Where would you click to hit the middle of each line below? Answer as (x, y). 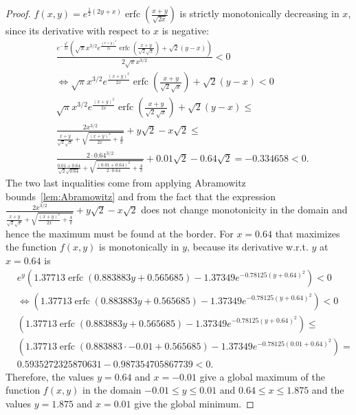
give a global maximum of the (263, 376)
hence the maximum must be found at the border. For (120, 233)
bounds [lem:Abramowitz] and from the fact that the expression (141, 196)
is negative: (186, 30)
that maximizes (308, 233)
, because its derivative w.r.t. (248, 247)
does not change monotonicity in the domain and (244, 210)
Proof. (18, 13)
